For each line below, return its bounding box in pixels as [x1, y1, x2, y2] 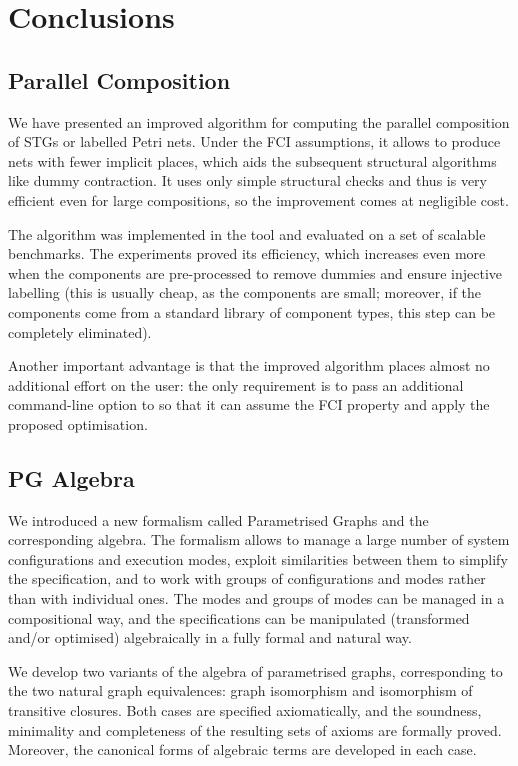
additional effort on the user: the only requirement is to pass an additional [8, 374, 464, 395]
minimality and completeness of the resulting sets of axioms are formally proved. [8, 719, 502, 740]
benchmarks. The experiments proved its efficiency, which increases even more [8, 243, 486, 264]
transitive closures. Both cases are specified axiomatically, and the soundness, [8, 700, 482, 721]
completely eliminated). [8, 321, 152, 342]
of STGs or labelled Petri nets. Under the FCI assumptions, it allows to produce [8, 131, 501, 152]
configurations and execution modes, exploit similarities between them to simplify [8, 548, 508, 569]
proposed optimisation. [8, 413, 148, 434]
